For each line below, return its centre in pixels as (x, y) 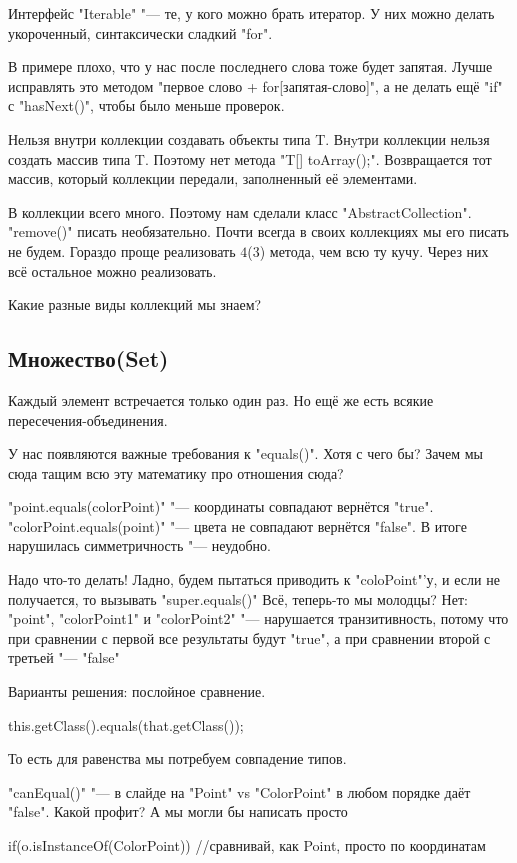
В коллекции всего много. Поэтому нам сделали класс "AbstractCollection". (240, 211)
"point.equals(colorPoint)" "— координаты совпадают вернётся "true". (221, 506)
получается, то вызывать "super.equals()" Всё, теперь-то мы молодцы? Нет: (238, 598)
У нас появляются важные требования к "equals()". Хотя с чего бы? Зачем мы (245, 453)
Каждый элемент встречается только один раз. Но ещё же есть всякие (221, 399)
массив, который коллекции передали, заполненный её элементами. (213, 178)
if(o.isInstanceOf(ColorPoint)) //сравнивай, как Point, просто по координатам (247, 845)
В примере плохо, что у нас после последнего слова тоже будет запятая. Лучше (250, 66)
